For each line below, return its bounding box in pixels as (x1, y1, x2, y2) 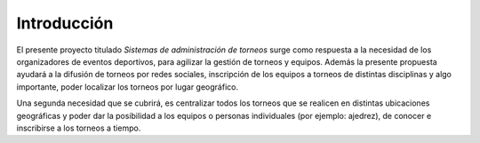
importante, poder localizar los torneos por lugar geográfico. (16, 81, 239, 92)
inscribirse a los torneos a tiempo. (16, 123, 141, 133)
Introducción (16, 13, 114, 33)
